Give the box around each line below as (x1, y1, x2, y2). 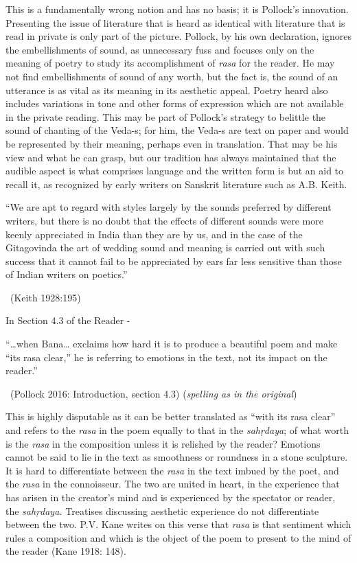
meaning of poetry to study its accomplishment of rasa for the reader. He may (5, 56, 335, 70)
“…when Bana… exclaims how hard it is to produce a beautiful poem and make (5, 336, 338, 351)
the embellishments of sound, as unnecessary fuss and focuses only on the (5, 42, 314, 56)
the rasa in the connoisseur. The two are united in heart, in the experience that (5, 476, 340, 491)
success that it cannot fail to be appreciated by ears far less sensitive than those (5, 253, 342, 268)
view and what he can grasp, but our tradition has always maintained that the (5, 150, 336, 164)
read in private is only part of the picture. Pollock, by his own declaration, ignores (5, 29, 352, 43)
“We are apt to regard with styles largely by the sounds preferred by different (5, 200, 332, 214)
